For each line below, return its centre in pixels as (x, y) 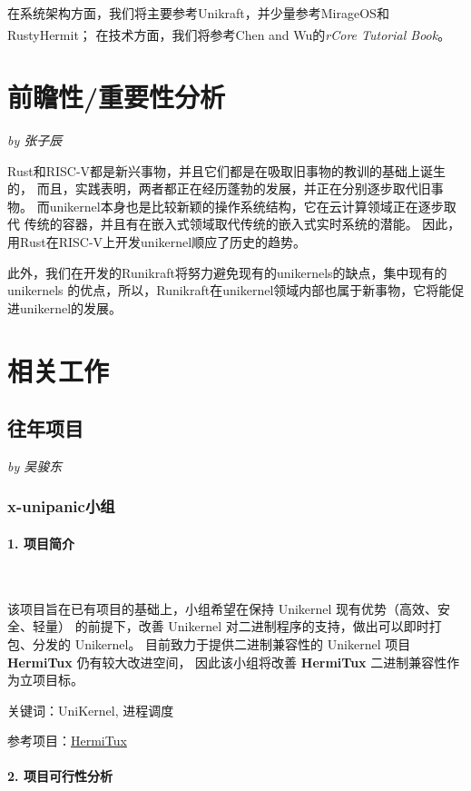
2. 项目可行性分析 (60, 776)
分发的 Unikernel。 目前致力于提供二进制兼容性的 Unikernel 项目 (221, 643)
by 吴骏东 (35, 465)
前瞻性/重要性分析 (117, 97)
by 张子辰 (35, 139)
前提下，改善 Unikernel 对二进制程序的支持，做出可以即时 (258, 626)
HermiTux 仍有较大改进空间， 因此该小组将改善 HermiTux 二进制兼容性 (227, 662)
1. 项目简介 (41, 543)
